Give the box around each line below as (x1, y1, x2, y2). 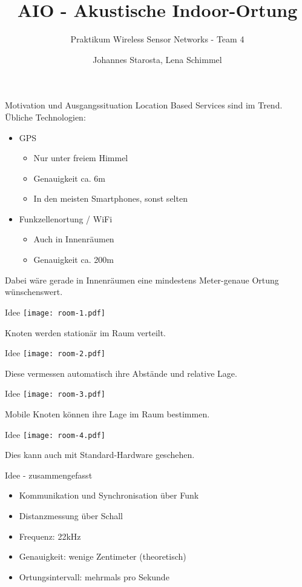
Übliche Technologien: (5, 110, 86, 123)
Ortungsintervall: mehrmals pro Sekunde (19, 570, 169, 583)
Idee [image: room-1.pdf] (5, 305, 105, 318)
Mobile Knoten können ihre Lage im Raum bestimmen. (5, 408, 210, 420)
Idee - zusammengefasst (5, 468, 93, 481)
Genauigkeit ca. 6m (33, 171, 105, 184)
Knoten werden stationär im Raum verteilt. (5, 326, 166, 339)
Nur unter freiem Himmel (33, 151, 128, 164)
